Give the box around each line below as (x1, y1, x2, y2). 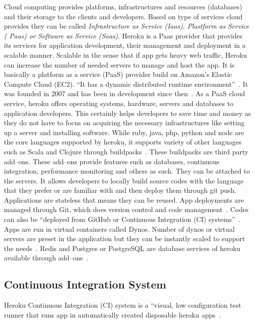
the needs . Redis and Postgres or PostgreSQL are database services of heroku (4, 243, 241, 253)
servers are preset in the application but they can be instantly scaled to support (4, 233, 245, 244)
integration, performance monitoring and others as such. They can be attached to (4, 166, 250, 176)
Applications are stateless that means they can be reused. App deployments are (4, 194, 244, 205)
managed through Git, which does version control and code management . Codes (4, 204, 249, 215)
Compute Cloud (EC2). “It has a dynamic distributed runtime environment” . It (4, 78, 248, 89)
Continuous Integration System (4, 277, 166, 292)
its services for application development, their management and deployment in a (4, 40, 246, 50)
